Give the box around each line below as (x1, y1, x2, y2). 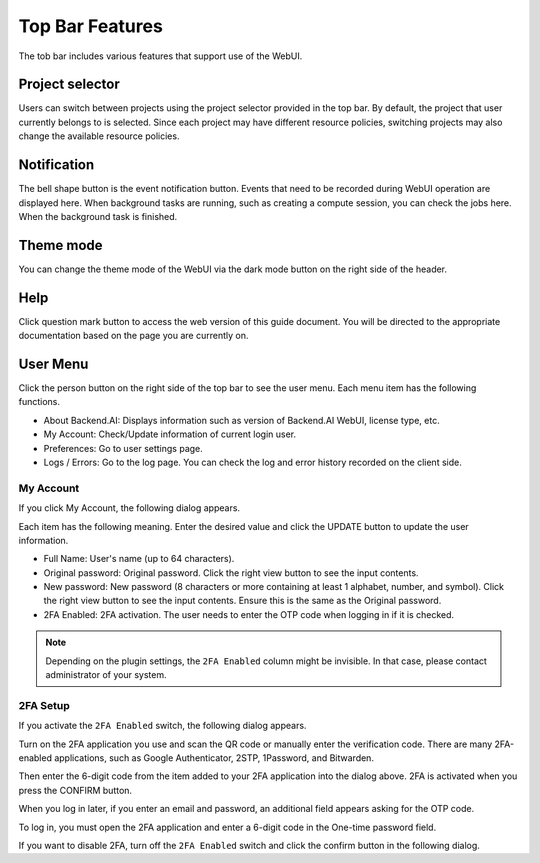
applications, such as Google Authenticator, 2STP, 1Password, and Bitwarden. (53, 751, 375, 764)
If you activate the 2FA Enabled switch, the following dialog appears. (18, 720, 307, 732)
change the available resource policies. (18, 130, 180, 142)
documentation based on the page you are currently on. (18, 330, 249, 342)
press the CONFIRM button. (18, 784, 133, 796)
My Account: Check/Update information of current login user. (43, 428, 297, 440)
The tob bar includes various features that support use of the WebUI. (18, 50, 303, 62)
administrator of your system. (45, 669, 167, 681)
